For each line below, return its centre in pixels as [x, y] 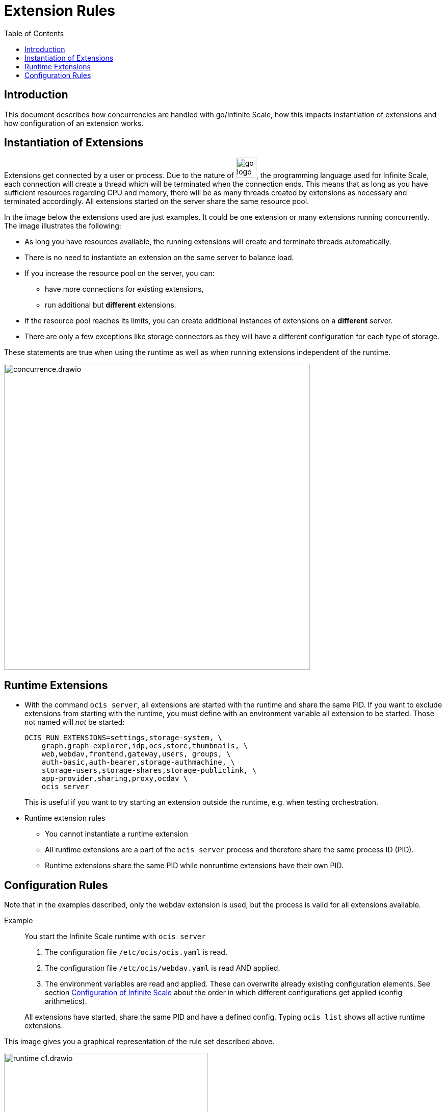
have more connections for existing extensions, [124, 289]
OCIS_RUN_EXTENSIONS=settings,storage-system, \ [123, 738]
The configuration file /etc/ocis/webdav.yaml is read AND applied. [163, 968]
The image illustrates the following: [63, 226]
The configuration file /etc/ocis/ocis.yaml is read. [136, 952]
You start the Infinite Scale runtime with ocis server [115, 937]
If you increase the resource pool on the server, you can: [120, 273]
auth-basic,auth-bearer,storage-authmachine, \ [138, 762]
